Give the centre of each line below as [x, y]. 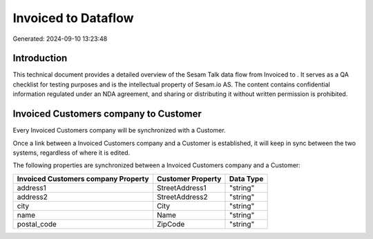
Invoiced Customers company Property [83, 178]
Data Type [246, 178]
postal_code [37, 224]
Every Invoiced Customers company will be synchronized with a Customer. [119, 131]
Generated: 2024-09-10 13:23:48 [60, 39]
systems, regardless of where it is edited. [71, 153]
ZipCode [171, 224]
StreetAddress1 [181, 188]
